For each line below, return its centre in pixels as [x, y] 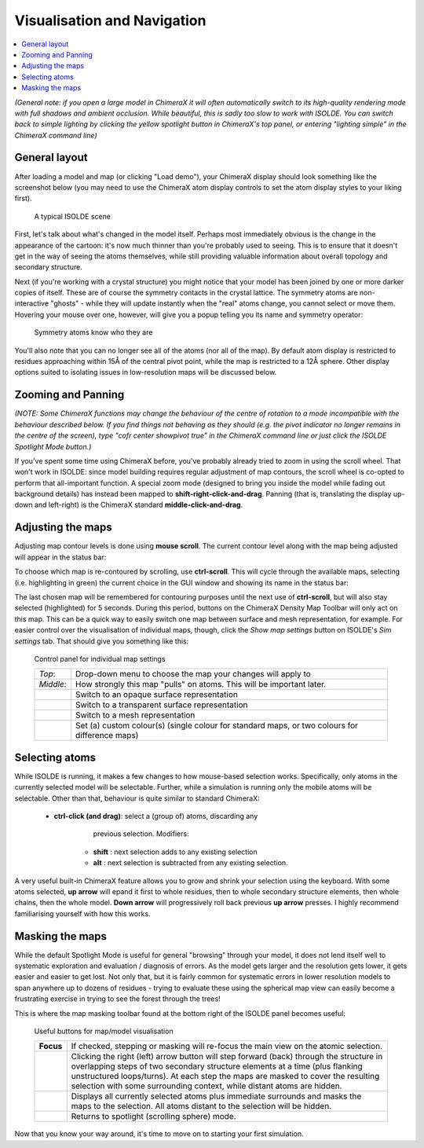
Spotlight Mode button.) [53, 446]
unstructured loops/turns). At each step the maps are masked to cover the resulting [225, 1076]
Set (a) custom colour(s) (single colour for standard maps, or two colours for [217, 725]
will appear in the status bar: [60, 557]
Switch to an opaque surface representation [157, 695]
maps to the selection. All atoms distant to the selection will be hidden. [201, 1106]
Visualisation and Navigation [110, 20]
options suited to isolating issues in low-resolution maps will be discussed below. [146, 372]
